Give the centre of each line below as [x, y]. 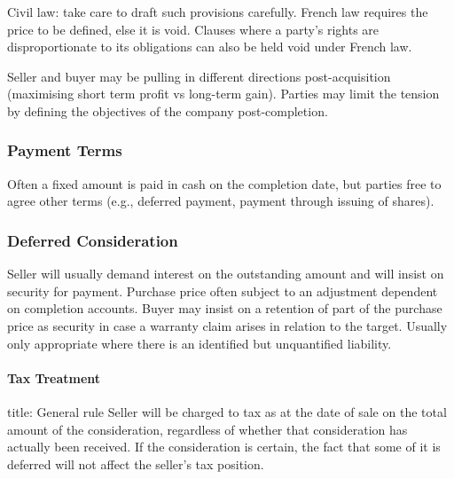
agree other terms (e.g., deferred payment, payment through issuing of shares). [221, 201]
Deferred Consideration [93, 240]
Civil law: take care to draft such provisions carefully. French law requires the [218, 12]
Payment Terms [65, 150]
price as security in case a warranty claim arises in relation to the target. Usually [227, 325]
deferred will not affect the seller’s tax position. [136, 463]
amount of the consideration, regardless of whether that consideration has [207, 429]
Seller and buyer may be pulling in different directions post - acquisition [199, 76]
